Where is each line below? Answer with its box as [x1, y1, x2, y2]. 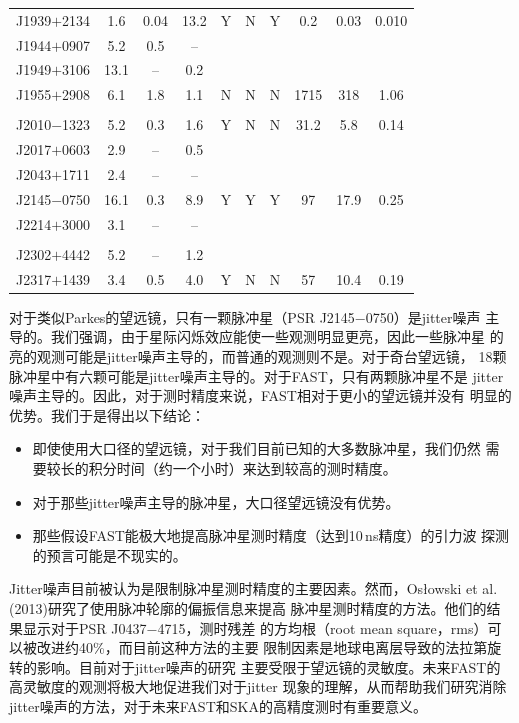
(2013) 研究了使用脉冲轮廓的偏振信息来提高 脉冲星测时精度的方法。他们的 [9, 597, 487, 618]
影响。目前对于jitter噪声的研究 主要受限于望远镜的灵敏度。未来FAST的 [36, 656, 501, 677]
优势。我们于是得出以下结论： [9, 404, 205, 425]
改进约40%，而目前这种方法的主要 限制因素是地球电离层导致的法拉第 [36, 637, 488, 658]
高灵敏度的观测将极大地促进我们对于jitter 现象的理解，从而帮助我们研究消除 [9, 676, 507, 697]
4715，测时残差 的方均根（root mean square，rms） [157, 617, 488, 638]
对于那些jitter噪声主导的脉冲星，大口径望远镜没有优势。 [32, 491, 400, 512]
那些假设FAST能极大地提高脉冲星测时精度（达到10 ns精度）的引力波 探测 [32, 525, 510, 546]
